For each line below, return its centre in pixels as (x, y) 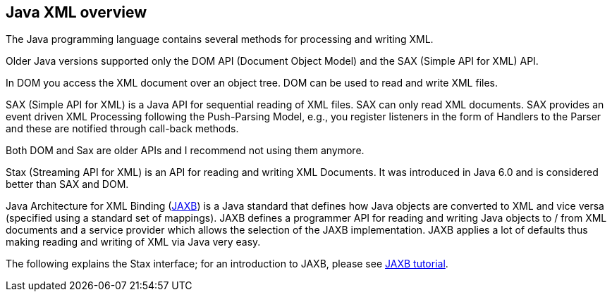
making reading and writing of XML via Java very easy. (133, 242)
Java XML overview (76, 12)
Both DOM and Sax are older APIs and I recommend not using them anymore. (185, 151)
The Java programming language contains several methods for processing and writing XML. (220, 39)
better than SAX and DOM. (67, 184)
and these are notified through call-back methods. (122, 129)
